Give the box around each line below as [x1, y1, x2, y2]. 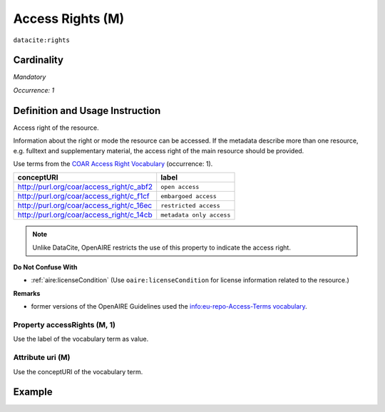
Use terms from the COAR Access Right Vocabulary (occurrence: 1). [13, 159, 213, 168]
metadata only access [160, 211, 231, 219]
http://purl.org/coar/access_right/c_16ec [17, 200, 153, 210]
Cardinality [13, 54, 64, 66]
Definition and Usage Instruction [13, 104, 161, 117]
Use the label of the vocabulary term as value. [13, 335, 149, 344]
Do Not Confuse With [13, 263, 78, 272]
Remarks [13, 289, 41, 297]
